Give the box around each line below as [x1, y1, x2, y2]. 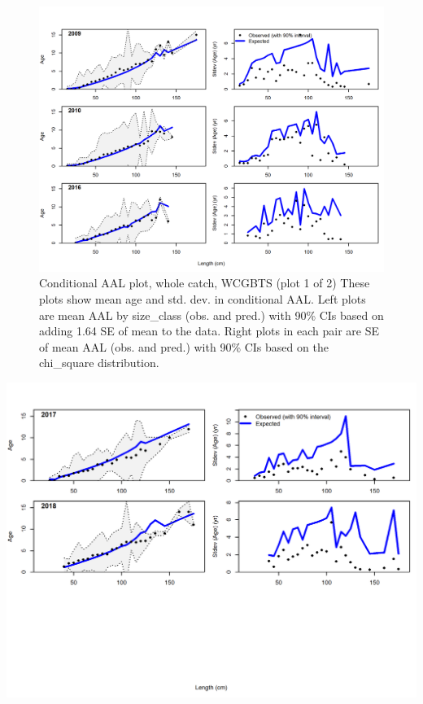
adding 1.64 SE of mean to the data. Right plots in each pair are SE [39, 322, 380, 339]
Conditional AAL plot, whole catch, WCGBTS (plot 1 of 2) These [39, 274, 370, 291]
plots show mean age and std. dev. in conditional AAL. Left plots [39, 291, 366, 308]
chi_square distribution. [39, 354, 159, 371]
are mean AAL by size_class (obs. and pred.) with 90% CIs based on [39, 306, 384, 323]
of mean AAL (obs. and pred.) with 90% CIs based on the [39, 338, 329, 355]
